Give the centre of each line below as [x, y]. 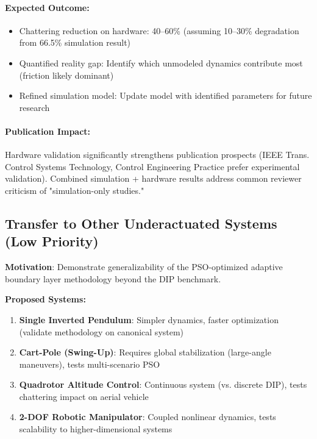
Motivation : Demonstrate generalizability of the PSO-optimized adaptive [144, 267]
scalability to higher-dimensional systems [96, 429]
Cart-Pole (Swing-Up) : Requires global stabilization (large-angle [145, 352]
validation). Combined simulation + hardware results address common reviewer [153, 178]
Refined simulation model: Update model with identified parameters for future [166, 95]
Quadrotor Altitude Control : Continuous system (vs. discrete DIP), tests [163, 384]
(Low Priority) [52, 241]
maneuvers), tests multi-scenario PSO [90, 364]
